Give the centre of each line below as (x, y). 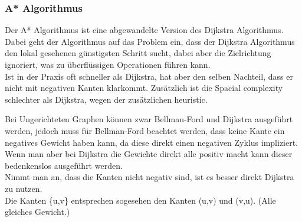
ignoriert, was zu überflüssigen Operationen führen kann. (108, 64)
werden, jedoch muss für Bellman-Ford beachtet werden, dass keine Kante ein (145, 130)
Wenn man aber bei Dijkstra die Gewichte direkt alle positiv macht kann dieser (149, 154)
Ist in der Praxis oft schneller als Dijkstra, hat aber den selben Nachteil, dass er (149, 76)
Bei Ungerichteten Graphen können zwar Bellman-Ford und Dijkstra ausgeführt (149, 119)
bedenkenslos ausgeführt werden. (64, 165)
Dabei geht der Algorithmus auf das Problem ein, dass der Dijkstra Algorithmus (150, 41)
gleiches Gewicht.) (37, 212)
